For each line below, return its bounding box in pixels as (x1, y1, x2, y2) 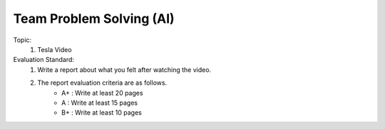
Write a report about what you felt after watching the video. (37, 65, 212, 74)
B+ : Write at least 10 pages (61, 108, 142, 117)
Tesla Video (37, 45, 72, 53)
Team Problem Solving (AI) (13, 11, 175, 26)
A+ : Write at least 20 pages (61, 88, 143, 97)
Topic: (13, 36, 32, 44)
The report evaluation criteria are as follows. (37, 78, 168, 87)
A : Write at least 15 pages (61, 98, 138, 107)
